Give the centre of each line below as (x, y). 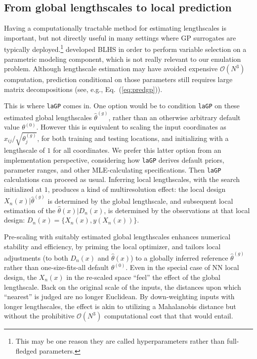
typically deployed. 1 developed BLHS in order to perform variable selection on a (125, 48)
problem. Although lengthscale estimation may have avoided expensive (111, 68)
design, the (21, 277)
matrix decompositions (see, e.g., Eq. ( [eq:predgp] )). (83, 89)
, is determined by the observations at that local (177, 210)
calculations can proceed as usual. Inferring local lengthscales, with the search (122, 179)
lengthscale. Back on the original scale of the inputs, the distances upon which (123, 287)
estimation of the (30, 210)
